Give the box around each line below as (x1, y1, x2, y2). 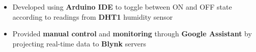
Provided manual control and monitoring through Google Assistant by (12, 28, 252, 39)
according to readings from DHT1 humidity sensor (12, 11, 173, 22)
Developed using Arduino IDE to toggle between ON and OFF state (12, 2, 232, 12)
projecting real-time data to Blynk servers (12, 38, 147, 48)
